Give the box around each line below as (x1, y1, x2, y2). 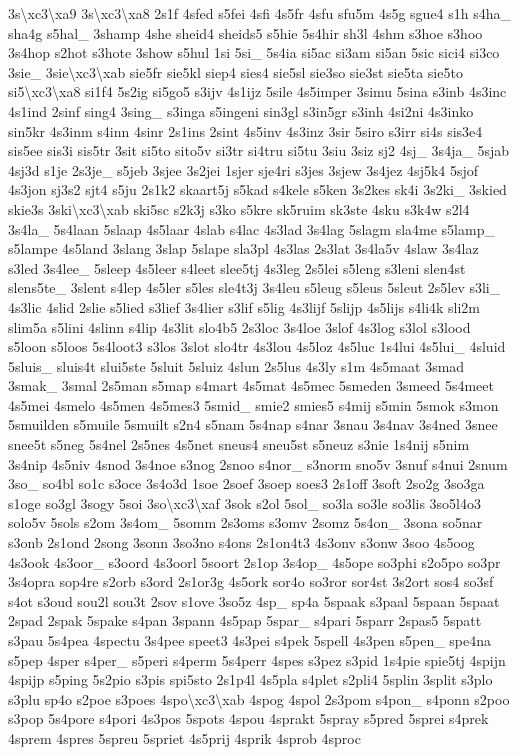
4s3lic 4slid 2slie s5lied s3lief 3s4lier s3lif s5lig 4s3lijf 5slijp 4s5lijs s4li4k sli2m (8, 296, 481, 317)
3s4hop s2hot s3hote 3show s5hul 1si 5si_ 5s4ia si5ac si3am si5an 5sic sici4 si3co (8, 42, 500, 63)
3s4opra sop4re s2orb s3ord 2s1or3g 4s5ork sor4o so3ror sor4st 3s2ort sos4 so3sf (8, 571, 494, 592)
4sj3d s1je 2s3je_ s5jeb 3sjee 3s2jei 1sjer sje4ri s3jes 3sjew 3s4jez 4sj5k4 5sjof (8, 159, 479, 180)
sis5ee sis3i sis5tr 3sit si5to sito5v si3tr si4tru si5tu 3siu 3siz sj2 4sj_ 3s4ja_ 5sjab (8, 140, 510, 161)
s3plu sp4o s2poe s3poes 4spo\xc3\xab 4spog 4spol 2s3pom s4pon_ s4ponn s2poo (8, 688, 510, 709)
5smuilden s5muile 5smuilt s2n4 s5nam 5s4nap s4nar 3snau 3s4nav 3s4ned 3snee (8, 414, 498, 435)
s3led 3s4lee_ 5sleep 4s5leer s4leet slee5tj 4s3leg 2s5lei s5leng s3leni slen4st (8, 257, 466, 278)
